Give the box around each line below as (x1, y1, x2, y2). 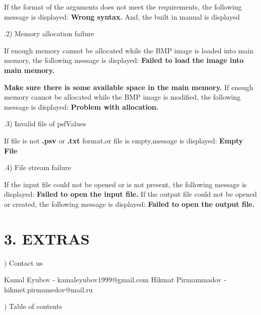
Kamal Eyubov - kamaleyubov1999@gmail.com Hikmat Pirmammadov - (4, 274, 226, 285)
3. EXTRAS (4, 228, 90, 249)
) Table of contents (4, 301, 62, 311)
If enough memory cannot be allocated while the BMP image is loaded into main (4, 45, 253, 55)
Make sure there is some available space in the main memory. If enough (4, 82, 253, 92)
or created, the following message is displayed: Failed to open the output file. (4, 198, 255, 209)
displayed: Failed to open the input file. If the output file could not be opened (4, 189, 257, 199)
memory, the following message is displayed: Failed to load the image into (4, 55, 244, 65)
